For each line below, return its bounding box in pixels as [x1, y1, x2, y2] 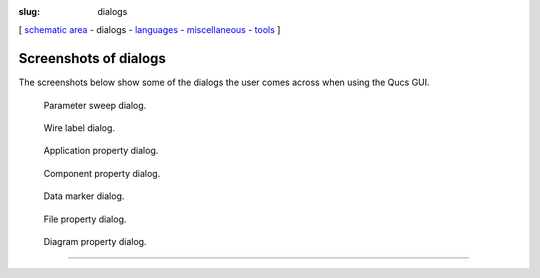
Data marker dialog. [43, 190, 125, 202]
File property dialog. [43, 213, 127, 225]
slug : [18, 6, 40, 17]
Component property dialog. [43, 167, 161, 179]
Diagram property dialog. [43, 236, 147, 248]
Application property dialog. [43, 145, 159, 157]
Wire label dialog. [43, 122, 115, 134]
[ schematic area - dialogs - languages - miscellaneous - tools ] [18, 24, 281, 36]
